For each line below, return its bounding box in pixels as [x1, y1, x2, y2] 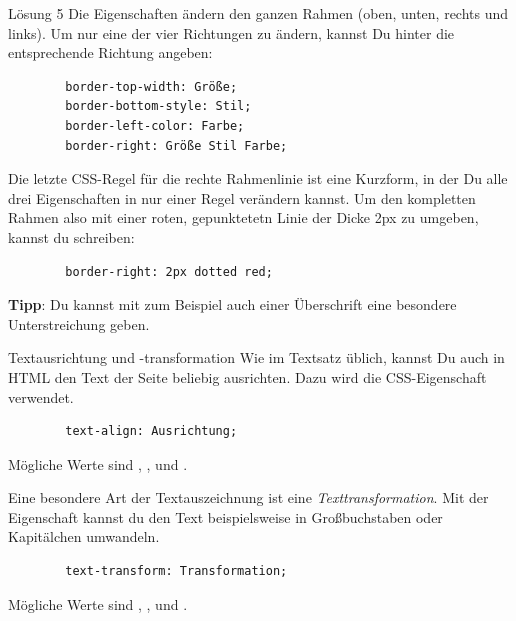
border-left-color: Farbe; [65, 118, 245, 133]
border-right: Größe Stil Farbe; [65, 138, 288, 153]
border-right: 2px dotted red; [65, 264, 273, 279]
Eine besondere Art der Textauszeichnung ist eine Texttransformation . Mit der [8, 487, 489, 508]
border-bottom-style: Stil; [65, 99, 252, 114]
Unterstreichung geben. [8, 313, 150, 334]
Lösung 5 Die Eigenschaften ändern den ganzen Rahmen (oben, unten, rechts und [8, 3, 509, 23]
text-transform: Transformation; [65, 564, 288, 579]
